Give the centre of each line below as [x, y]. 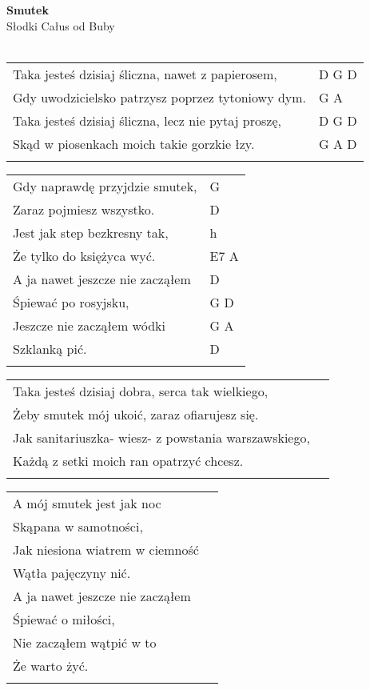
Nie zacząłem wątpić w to [85, 642]
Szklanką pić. [50, 348]
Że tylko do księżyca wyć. [84, 255]
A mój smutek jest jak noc [87, 503]
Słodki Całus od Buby [61, 25]
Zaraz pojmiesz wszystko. [84, 209]
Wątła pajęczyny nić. [72, 572]
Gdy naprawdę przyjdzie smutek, [105, 186]
